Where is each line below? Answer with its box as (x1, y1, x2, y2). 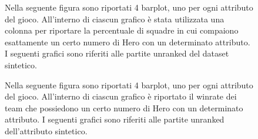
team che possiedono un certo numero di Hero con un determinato (5, 101, 243, 114)
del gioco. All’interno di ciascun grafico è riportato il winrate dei (5, 90, 237, 102)
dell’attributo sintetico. (5, 124, 88, 137)
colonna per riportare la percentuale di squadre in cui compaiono (5, 24, 239, 37)
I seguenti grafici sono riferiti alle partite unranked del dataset (5, 47, 229, 59)
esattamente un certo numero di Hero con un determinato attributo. (5, 35, 250, 48)
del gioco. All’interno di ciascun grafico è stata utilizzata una (5, 12, 225, 25)
